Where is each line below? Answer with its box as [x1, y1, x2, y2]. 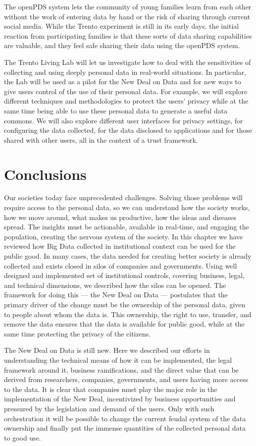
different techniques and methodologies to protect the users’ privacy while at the [4, 96, 249, 106]
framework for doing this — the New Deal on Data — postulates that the [4, 289, 228, 300]
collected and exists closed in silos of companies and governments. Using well [4, 260, 237, 271]
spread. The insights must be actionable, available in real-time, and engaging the [4, 222, 249, 232]
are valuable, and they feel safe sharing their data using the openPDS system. [4, 40, 240, 51]
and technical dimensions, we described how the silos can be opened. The [4, 279, 226, 290]
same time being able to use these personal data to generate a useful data [4, 105, 228, 115]
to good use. [4, 432, 41, 443]
